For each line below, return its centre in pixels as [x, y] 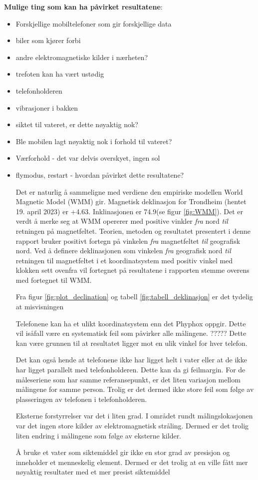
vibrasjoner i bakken [47, 107]
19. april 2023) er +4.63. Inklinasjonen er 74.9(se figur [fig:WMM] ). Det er [129, 211]
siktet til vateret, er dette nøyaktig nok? [77, 124]
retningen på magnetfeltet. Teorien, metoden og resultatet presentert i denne [133, 230]
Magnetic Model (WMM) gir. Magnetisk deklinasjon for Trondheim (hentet [131, 201]
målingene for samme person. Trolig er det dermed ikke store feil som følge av [135, 389]
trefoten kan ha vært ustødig [60, 74]
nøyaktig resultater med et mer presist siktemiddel [93, 472]
